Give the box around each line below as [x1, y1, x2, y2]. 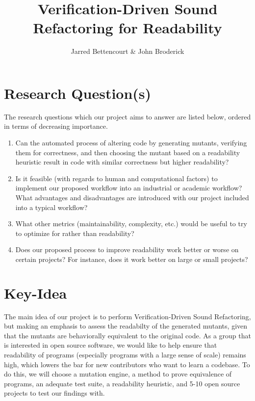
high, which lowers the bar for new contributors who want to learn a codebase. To [4, 359, 250, 369]
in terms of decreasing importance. [4, 121, 108, 131]
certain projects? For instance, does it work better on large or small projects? [15, 254, 248, 264]
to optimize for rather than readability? [15, 228, 134, 238]
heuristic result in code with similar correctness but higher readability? [15, 157, 229, 167]
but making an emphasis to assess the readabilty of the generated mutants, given [4, 321, 248, 331]
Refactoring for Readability [33, 18, 222, 38]
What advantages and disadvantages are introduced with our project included [15, 192, 249, 202]
